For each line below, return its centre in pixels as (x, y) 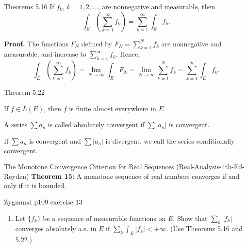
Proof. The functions (36, 43)
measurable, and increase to (45, 54)
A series (16, 124)
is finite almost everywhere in (113, 108)
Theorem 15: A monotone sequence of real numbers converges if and (135, 176)
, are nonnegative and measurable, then (156, 6)
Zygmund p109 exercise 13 (43, 201)
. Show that (190, 218)
